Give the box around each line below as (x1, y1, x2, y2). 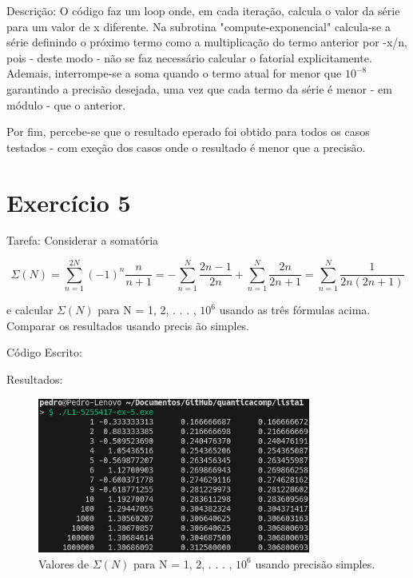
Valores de (38, 555, 89, 572)
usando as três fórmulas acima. (219, 301, 371, 318)
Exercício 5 (6, 185, 131, 218)
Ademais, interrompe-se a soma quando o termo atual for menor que (6, 65, 342, 82)
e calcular (6, 301, 54, 318)
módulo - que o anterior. (6, 96, 126, 113)
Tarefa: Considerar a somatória (6, 232, 159, 249)
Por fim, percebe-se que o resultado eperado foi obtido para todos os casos (6, 123, 370, 140)
